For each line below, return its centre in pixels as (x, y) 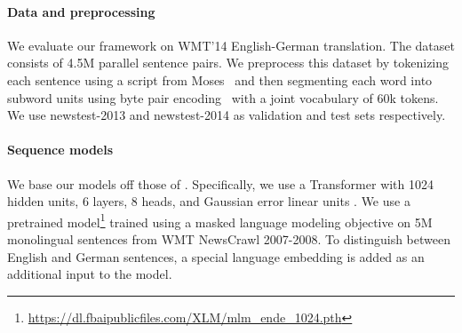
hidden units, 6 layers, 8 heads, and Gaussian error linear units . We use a (209, 201)
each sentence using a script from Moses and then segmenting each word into (220, 79)
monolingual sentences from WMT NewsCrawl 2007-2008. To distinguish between (229, 239)
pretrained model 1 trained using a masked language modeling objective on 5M (220, 220)
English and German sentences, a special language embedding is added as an (216, 256)
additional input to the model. (90, 274)
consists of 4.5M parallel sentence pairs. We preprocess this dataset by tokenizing (228, 63)
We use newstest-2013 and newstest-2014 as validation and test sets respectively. (227, 115)
